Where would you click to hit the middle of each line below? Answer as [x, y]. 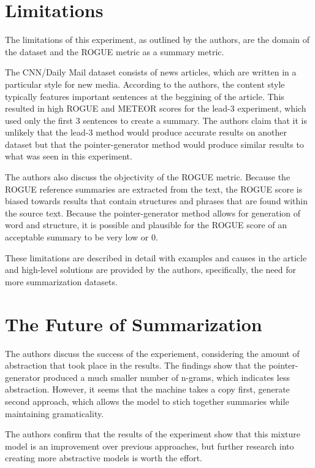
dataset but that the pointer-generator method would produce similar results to [154, 144]
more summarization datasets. [61, 281]
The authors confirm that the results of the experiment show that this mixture [153, 434]
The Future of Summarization [134, 324]
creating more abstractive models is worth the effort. [104, 458]
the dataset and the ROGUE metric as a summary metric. [115, 51]
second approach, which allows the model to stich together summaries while [147, 401]
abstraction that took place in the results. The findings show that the [135, 365]
